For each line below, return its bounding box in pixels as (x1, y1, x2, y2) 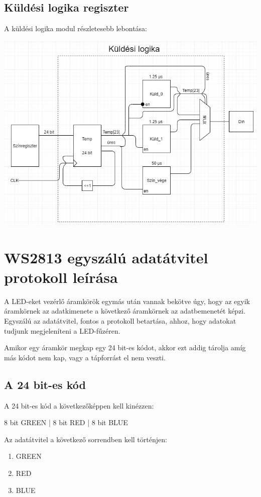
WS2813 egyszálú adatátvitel (4, 247, 208, 267)
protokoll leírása (4, 266, 118, 287)
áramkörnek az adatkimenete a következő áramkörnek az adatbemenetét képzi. (4, 306, 246, 316)
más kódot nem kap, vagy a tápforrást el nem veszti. (4, 352, 166, 362)
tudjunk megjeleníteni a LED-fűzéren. (4, 325, 120, 336)
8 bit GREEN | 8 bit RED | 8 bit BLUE (4, 417, 128, 428)
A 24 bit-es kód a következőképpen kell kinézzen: (4, 400, 154, 411)
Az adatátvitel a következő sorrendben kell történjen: (4, 434, 167, 444)
